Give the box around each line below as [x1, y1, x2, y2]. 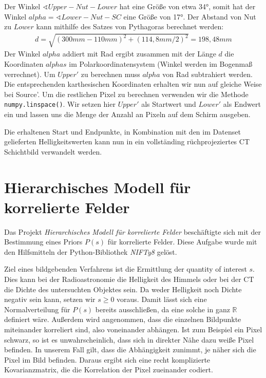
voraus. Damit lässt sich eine [117, 294, 207, 305]
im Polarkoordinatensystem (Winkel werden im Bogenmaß [69, 58, 253, 69]
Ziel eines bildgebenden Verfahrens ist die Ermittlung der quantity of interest [4, 263, 247, 274]
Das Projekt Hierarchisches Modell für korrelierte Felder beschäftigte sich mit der [4, 226, 261, 237]
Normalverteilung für [4, 304, 70, 314]
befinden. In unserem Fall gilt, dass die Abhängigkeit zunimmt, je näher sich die [4, 344, 256, 355]
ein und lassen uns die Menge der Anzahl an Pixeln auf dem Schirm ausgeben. [4, 108, 251, 119]
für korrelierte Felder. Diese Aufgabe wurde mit [107, 236, 257, 247]
